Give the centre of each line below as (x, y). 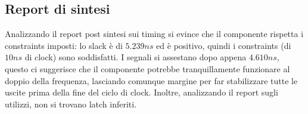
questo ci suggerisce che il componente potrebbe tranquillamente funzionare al (147, 68)
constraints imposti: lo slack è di (64, 45)
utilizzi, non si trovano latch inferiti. (71, 104)
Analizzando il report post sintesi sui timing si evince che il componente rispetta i (154, 34)
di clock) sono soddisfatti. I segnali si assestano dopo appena (136, 57)
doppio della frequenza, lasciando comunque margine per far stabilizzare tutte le (151, 80)
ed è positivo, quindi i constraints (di (224, 45)
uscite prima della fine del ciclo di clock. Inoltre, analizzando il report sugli (141, 92)
